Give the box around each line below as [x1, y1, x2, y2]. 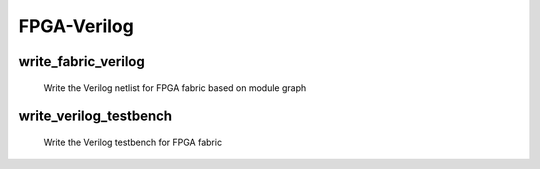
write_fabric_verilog [18, 53, 145, 70]
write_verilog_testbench [18, 108, 173, 125]
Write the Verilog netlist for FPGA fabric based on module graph [43, 81, 307, 94]
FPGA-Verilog [18, 15, 134, 37]
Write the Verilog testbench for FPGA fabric [43, 136, 223, 148]
